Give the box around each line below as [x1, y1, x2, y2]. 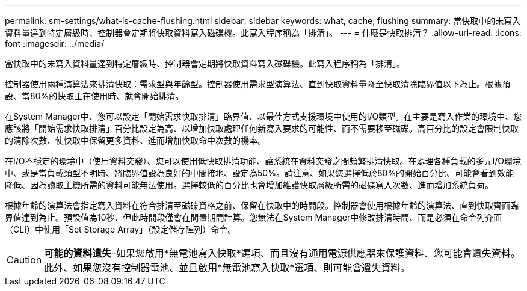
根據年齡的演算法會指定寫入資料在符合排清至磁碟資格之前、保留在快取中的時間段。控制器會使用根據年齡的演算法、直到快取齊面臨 [5, 200, 519, 210]
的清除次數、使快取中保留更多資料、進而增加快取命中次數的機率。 [5, 135, 266, 145]
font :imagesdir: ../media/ [5, 38, 105, 49]
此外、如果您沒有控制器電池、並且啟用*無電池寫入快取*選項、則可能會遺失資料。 [44, 262, 410, 274]
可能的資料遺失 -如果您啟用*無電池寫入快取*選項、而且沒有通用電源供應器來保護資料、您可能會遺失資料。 [44, 247, 520, 259]
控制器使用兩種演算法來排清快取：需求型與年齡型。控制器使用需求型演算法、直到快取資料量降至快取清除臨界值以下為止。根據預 [5, 79, 510, 89]
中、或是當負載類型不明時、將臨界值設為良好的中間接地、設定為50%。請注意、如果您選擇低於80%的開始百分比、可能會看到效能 [5, 168, 514, 178]
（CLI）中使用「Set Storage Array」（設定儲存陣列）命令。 [5, 224, 236, 234]
